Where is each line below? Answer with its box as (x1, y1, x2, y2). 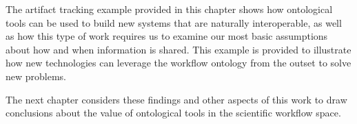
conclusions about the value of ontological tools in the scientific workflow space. (6, 106, 341, 120)
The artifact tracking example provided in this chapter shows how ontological (6, 2, 333, 16)
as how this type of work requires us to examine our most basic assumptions (6, 29, 328, 43)
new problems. (6, 69, 67, 83)
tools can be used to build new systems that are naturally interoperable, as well (6, 15, 342, 29)
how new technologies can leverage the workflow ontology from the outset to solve (6, 55, 351, 70)
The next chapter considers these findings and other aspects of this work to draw (6, 92, 347, 106)
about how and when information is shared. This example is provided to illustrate (6, 42, 351, 56)
